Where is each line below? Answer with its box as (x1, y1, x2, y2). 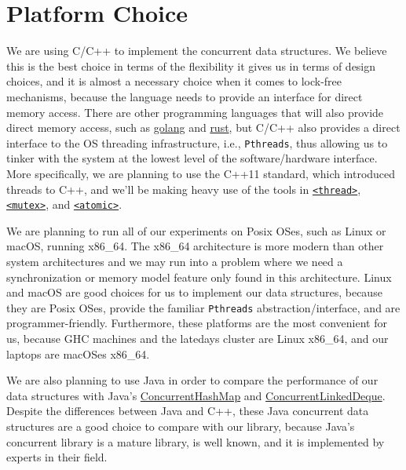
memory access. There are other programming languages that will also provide (6, 104, 384, 120)
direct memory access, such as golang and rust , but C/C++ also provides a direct (6, 119, 401, 136)
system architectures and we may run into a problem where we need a (6, 253, 343, 270)
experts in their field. (6, 449, 108, 465)
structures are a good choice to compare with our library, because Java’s (6, 418, 355, 435)
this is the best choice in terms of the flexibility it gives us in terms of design (6, 57, 376, 74)
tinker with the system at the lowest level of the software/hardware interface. (6, 150, 378, 166)
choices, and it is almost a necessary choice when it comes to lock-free (6, 73, 342, 89)
